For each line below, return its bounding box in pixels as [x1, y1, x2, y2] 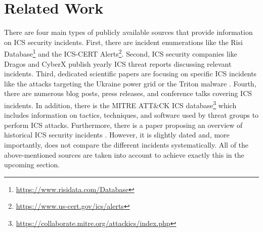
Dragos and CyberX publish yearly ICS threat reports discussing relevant [4, 58, 232, 69]
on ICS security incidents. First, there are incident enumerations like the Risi [4, 36, 243, 47]
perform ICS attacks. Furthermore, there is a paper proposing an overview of [4, 119, 243, 130]
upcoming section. [4, 159, 60, 170]
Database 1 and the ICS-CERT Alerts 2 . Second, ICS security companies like [4, 47, 238, 59]
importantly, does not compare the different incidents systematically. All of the [4, 139, 249, 150]
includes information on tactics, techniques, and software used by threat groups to [4, 110, 259, 120]
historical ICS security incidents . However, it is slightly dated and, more [4, 129, 230, 140]
